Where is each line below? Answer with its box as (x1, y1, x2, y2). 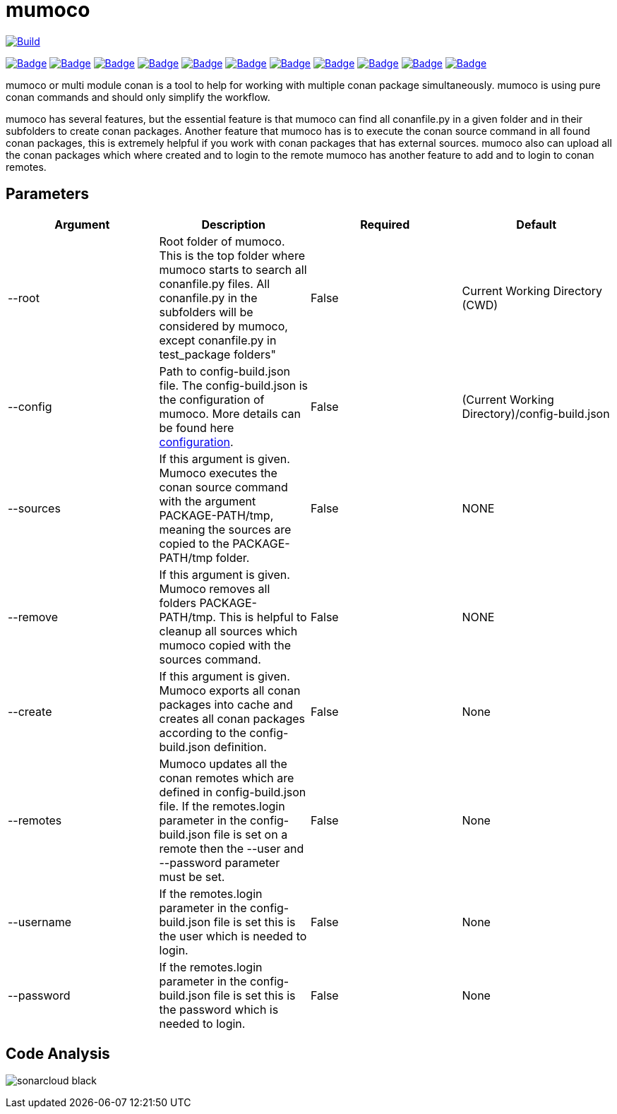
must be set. (159, 869, 225, 884)
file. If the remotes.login (159, 798, 285, 813)
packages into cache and (159, 697, 293, 712)
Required (360, 217, 410, 232)
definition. (213, 739, 267, 754)
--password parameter (159, 855, 280, 870)
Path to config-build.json (159, 364, 291, 378)
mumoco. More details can (159, 406, 301, 421)
